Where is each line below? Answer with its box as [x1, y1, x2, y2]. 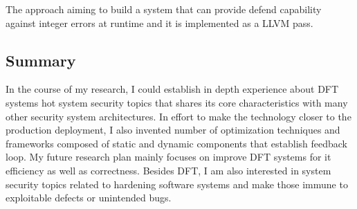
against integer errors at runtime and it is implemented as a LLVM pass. [6, 15, 313, 30]
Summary [6, 49, 76, 71]
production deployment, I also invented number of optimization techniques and [6, 122, 340, 137]
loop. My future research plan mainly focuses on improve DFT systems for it [6, 149, 331, 164]
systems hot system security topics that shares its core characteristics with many [6, 95, 348, 109]
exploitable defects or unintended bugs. [6, 190, 172, 205]
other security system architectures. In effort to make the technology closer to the [6, 109, 351, 123]
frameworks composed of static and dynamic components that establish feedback [6, 136, 348, 150]
